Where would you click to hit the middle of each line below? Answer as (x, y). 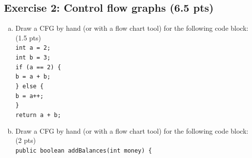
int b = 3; (33, 58)
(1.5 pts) (28, 37)
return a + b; (38, 115)
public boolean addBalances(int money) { (84, 150)
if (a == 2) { (38, 67)
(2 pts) (26, 140)
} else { (30, 87)
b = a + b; (33, 77)
